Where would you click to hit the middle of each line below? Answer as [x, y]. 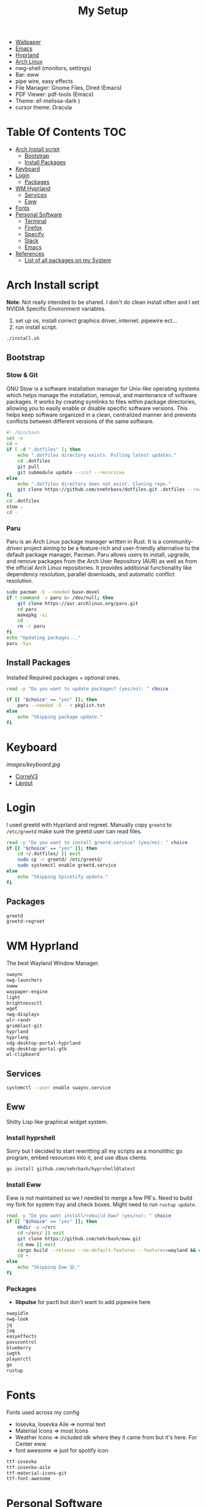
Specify [34, 234]
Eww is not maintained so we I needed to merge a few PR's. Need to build [100, 1198]
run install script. [36, 327]
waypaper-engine [27, 991]
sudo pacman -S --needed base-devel [53, 592]
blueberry [19, 1348]
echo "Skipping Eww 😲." [49, 1267]
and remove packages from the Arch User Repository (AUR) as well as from [102, 561]
